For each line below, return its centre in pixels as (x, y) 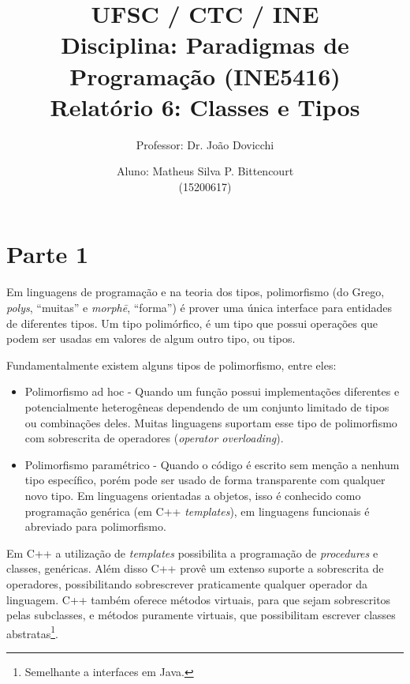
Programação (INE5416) (205, 75)
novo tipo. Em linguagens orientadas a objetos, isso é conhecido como (193, 495)
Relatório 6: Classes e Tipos (205, 106)
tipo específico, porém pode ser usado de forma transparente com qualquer (205, 480)
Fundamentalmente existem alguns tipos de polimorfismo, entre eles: (171, 365)
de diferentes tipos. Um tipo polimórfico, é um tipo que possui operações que (192, 323)
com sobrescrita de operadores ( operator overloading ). (154, 438)
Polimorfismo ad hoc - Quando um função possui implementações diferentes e (212, 391)
